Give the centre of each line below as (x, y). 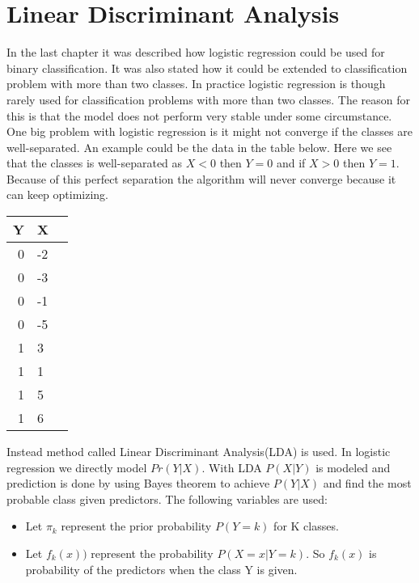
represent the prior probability (136, 526)
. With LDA (232, 467)
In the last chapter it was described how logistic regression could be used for (196, 52)
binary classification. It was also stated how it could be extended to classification (207, 68)
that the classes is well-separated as (95, 163)
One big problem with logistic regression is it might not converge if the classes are (209, 131)
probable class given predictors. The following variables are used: (167, 499)
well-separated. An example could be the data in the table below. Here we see (199, 147)
